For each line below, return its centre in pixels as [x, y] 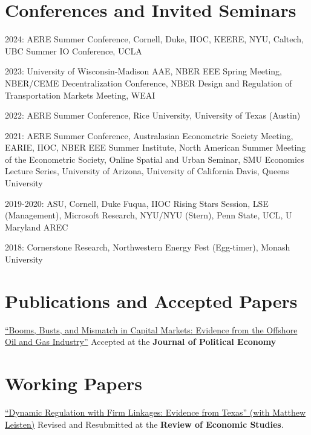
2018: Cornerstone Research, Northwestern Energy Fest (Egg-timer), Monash [148, 247]
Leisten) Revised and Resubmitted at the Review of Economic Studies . [144, 424]
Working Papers [74, 383]
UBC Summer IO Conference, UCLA [74, 51]
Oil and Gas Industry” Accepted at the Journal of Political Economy [141, 342]
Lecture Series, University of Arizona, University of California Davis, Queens [147, 171]
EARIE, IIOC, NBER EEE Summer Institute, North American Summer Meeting [155, 147]
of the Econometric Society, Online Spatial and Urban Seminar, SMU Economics [155, 159]
